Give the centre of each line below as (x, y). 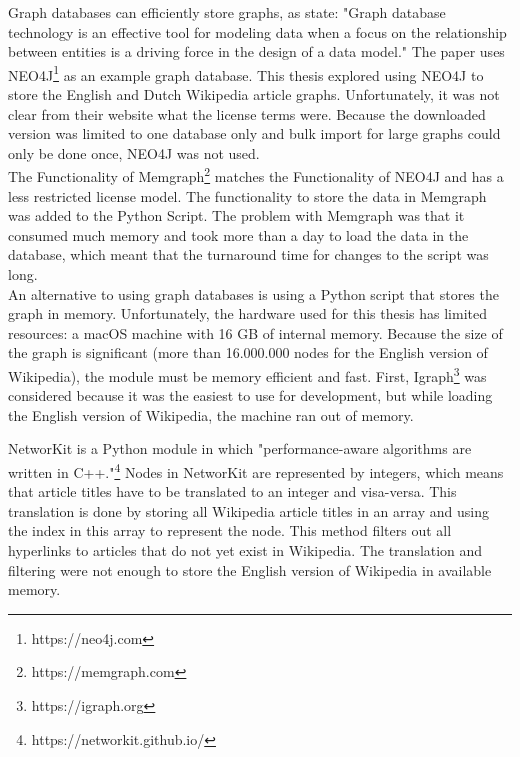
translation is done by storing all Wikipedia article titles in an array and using (248, 510)
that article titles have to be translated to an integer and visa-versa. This (232, 491)
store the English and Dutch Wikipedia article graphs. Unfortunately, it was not (254, 94)
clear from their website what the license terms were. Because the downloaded (247, 113)
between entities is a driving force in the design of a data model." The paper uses (256, 51)
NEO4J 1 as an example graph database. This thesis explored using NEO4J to (246, 73)
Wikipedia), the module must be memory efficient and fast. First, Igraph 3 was (247, 374)
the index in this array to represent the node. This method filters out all (230, 530)
